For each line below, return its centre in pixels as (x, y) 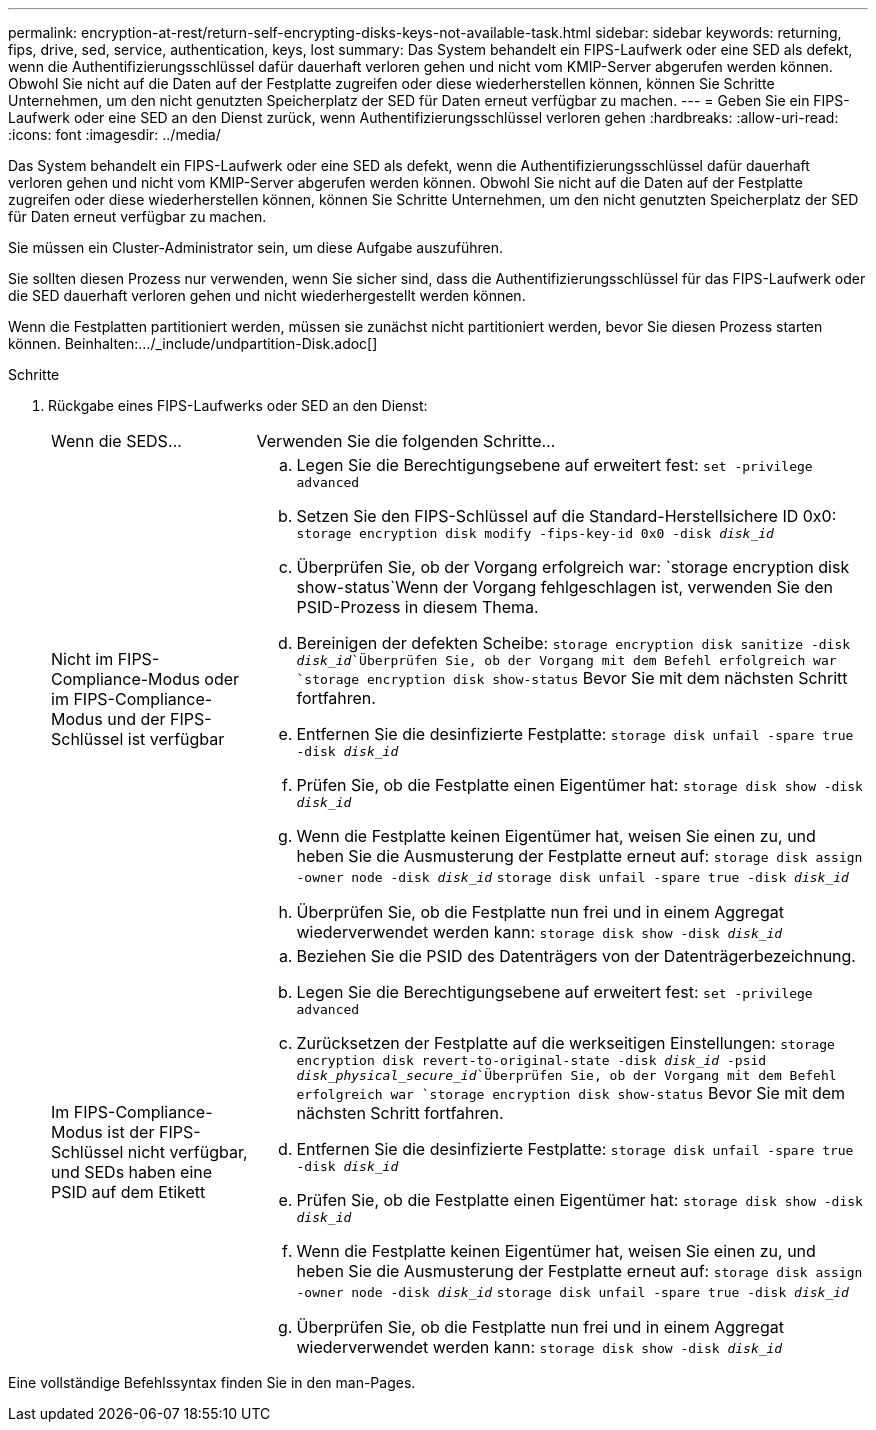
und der (136, 718)
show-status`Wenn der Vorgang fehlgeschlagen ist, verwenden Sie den (564, 587)
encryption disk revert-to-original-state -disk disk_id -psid (531, 1060)
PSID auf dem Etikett (128, 1191)
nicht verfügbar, (187, 1151)
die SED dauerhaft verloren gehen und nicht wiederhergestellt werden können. (267, 295)
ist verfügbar (176, 738)
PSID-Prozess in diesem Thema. (417, 607)
